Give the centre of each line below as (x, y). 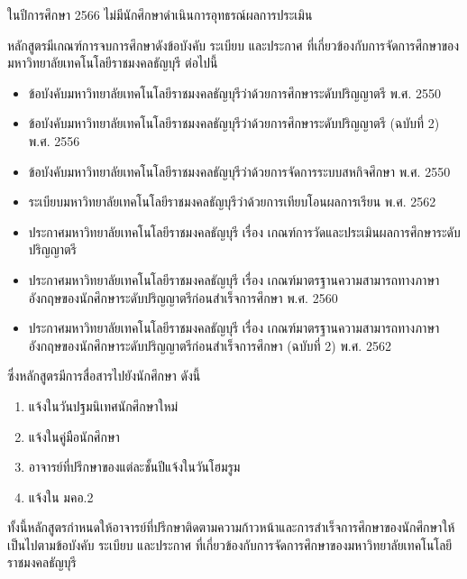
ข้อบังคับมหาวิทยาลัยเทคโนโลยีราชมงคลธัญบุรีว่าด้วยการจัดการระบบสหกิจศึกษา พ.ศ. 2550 (239, 171)
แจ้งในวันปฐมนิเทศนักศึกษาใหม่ (103, 405)
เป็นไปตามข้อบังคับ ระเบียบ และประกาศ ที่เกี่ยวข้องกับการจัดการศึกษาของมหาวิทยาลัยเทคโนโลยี (230, 544)
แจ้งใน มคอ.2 (61, 496)
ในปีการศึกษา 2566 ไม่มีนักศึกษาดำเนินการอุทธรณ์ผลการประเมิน (160, 14)
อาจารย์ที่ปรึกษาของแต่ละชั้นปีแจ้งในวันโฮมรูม (134, 467)
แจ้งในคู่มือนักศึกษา (74, 436)
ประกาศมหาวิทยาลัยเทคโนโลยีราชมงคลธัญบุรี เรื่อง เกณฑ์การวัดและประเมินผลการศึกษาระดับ (244, 231)
